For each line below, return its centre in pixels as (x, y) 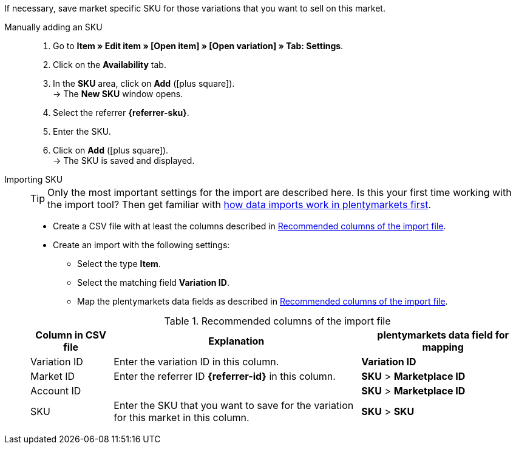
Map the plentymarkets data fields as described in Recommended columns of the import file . (263, 301)
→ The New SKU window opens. (118, 94)
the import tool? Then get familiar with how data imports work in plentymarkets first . (239, 204)
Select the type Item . (119, 264)
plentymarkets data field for (443, 335)
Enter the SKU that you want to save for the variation (234, 405)
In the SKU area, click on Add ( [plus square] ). (144, 83)
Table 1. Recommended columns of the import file (277, 321)
